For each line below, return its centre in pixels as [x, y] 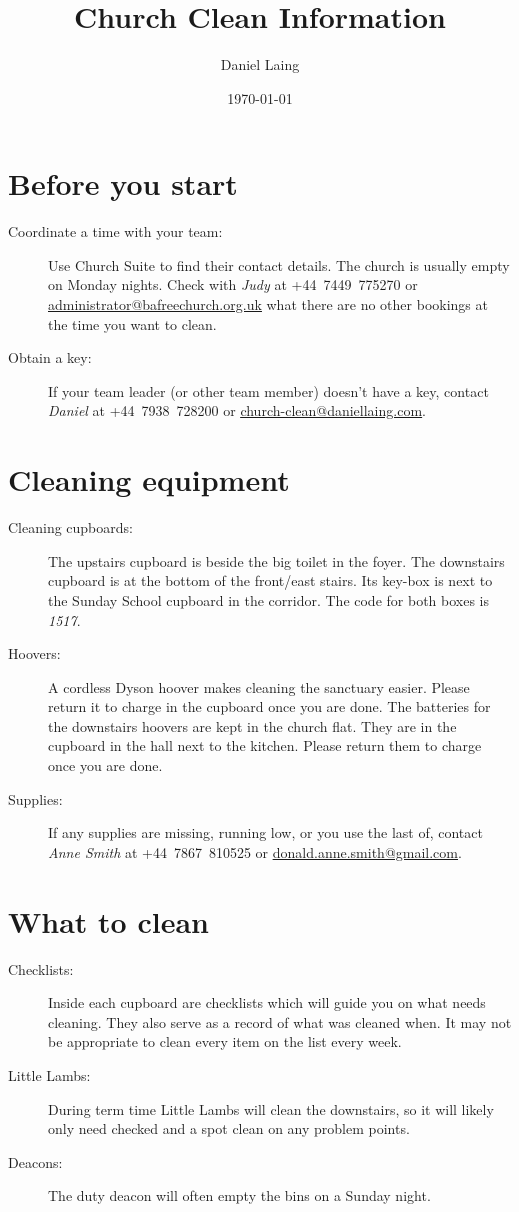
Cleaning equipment [149, 479]
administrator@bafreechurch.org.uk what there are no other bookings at [268, 304]
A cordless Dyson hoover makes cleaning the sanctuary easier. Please [259, 686]
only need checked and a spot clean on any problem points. [229, 1128]
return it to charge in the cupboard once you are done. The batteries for [269, 706]
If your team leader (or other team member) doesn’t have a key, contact [268, 390]
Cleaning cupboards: [70, 527]
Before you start [123, 183]
